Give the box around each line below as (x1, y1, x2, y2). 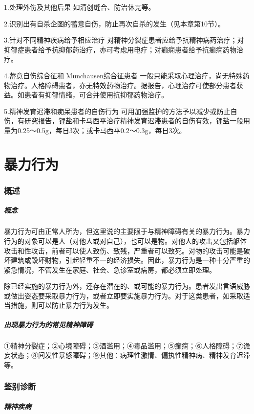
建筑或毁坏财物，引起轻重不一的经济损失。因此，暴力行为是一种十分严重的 (10, 255, 250, 265)
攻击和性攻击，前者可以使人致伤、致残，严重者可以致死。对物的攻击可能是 (4, 245, 243, 255)
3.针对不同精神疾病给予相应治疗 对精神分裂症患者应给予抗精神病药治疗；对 (4, 35, 244, 45)
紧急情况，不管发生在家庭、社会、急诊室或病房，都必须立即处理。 (4, 264, 216, 275)
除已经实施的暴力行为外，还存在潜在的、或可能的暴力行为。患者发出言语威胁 (4, 281, 250, 291)
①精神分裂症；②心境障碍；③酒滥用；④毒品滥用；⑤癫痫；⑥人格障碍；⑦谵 (4, 340, 250, 350)
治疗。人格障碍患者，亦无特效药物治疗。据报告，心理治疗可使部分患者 (10, 80, 236, 90)
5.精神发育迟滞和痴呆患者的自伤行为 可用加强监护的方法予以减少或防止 (4, 106, 231, 116)
